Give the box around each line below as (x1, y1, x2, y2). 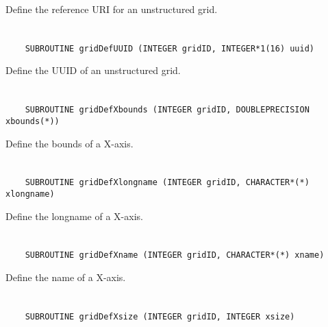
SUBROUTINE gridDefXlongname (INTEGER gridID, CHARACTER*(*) (25, 178, 310, 188)
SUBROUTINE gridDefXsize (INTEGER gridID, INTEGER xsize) (25, 311, 295, 322)
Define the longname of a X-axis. (5, 208, 143, 223)
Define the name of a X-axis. (5, 270, 126, 284)
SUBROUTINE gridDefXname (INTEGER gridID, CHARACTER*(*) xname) (25, 250, 325, 261)
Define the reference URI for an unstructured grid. (5, 2, 218, 16)
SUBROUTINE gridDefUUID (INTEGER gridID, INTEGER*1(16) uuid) (25, 43, 315, 53)
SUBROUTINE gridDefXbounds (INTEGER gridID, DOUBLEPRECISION (25, 105, 310, 115)
